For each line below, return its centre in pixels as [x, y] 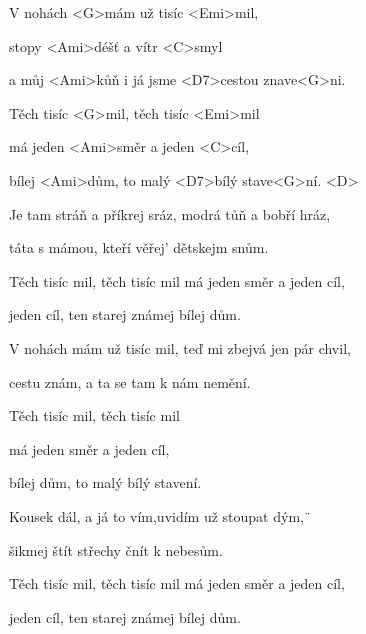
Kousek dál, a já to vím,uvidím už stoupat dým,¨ [160, 515]
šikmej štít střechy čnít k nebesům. [116, 549]
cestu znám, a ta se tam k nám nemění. [130, 381]
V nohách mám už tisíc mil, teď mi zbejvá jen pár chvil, [180, 347]
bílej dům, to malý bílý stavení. [105, 482]
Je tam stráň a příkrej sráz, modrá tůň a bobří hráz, [170, 213]
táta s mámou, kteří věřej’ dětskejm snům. [139, 247]
